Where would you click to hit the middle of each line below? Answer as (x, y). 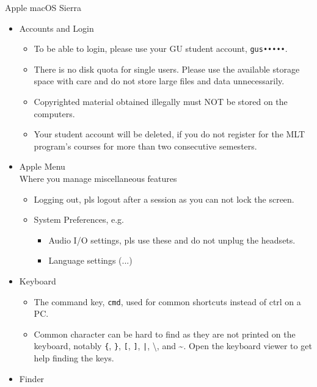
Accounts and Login (56, 28)
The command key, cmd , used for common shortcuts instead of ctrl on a (167, 301)
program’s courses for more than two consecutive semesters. (145, 146)
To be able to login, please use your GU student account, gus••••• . (161, 49)
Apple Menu (42, 166)
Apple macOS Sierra (43, 7)
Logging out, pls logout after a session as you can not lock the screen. (164, 199)
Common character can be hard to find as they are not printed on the (165, 334)
